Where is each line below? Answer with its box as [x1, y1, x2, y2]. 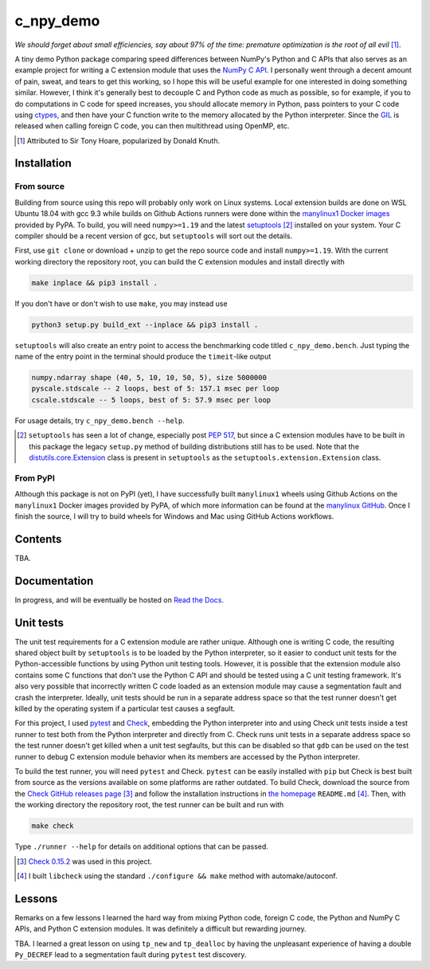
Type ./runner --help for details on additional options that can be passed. [14, 841, 268, 852]
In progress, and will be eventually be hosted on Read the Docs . [14, 594, 225, 605]
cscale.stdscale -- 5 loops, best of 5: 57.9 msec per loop [31, 395, 272, 404]
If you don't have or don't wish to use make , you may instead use [14, 299, 228, 308]
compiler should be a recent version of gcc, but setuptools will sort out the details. [14, 231, 293, 241]
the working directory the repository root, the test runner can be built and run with [14, 800, 284, 810]
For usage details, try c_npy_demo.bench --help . [14, 415, 185, 426]
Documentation [14, 574, 94, 587]
